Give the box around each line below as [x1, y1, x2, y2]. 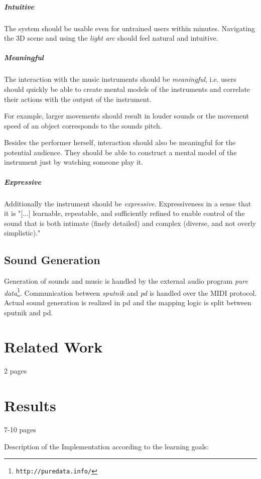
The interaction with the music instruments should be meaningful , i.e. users [4, 74, 236, 84]
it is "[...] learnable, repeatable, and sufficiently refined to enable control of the [4, 208, 245, 218]
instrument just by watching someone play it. [4, 157, 144, 167]
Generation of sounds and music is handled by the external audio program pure [4, 276, 248, 286]
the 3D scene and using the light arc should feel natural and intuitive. [4, 33, 218, 43]
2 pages [4, 366, 27, 376]
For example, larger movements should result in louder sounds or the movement [4, 110, 249, 121]
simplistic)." [4, 227, 41, 238]
